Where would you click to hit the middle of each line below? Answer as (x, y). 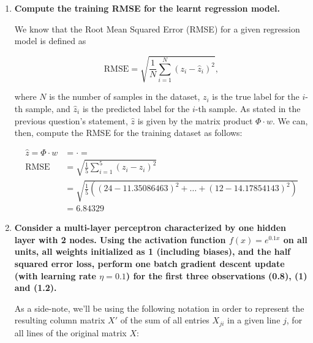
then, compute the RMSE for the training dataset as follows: (128, 133)
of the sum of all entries (165, 320)
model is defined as (50, 41)
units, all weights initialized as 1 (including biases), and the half (153, 251)
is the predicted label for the (136, 108)
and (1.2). (36, 288)
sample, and (48, 108)
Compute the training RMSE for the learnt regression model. (147, 8)
